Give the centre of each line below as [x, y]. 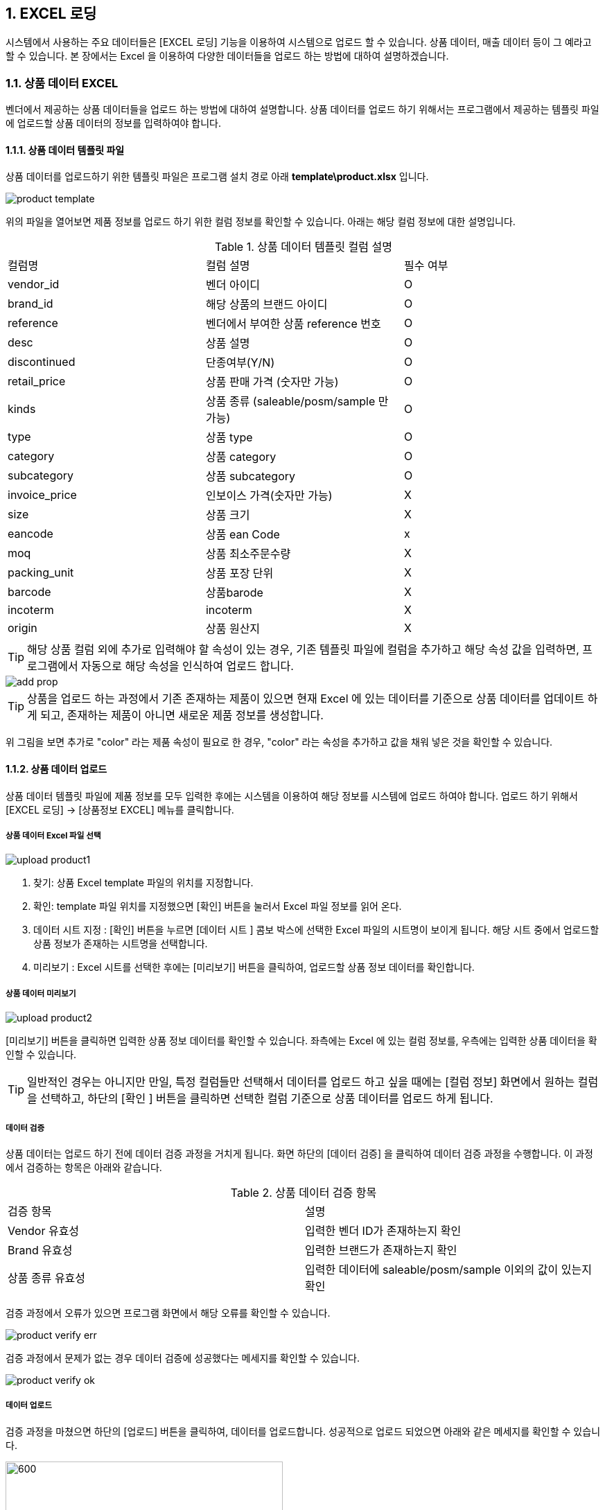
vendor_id [34, 284]
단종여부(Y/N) [240, 363]
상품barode [234, 593]
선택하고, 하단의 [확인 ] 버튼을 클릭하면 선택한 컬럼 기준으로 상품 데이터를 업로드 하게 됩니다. [267, 1099]
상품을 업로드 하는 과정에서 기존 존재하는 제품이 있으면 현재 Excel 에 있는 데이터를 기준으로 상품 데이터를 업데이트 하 [313, 699]
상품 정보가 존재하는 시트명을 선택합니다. [121, 944]
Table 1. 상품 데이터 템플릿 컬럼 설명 [304, 247]
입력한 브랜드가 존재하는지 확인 [381, 1250]
